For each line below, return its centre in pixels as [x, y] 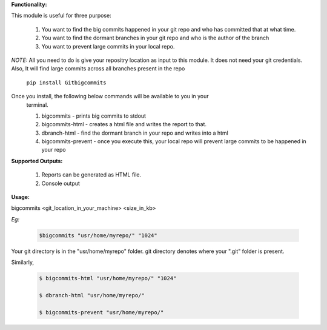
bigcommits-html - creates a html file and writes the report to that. [124, 124]
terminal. [37, 105]
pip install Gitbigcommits [66, 82]
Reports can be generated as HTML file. [91, 175]
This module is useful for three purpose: [61, 16]
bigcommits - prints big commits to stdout [94, 116]
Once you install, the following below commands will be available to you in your [110, 96]
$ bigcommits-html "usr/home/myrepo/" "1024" [108, 278]
